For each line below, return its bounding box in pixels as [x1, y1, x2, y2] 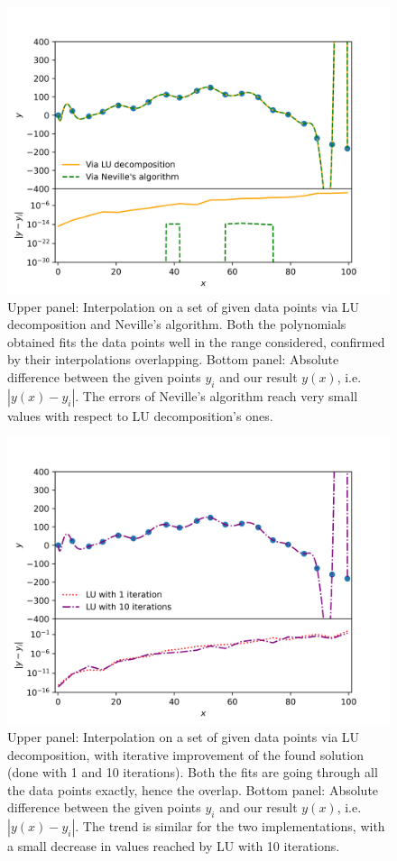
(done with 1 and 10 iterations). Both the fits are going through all [7, 763, 378, 782]
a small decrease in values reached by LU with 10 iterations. [7, 837, 340, 856]
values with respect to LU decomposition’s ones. [7, 406, 273, 425]
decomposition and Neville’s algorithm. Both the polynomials [7, 315, 346, 334]
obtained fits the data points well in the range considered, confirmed [7, 332, 385, 351]
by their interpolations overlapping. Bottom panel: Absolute [7, 350, 339, 369]
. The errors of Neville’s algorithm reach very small [75, 386, 358, 405]
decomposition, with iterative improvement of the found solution [7, 745, 364, 764]
